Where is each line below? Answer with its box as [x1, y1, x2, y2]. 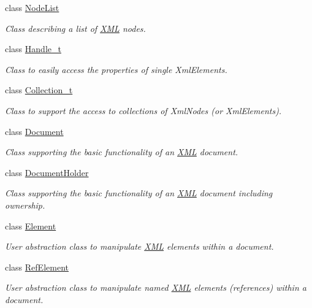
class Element [5, 219, 56, 232]
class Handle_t [5, 42, 61, 55]
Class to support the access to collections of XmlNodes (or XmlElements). [5, 104, 282, 117]
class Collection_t [5, 83, 73, 96]
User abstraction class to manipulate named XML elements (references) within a [5, 281, 306, 294]
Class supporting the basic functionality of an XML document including [5, 187, 273, 199]
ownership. [5, 198, 45, 211]
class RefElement [5, 260, 69, 273]
